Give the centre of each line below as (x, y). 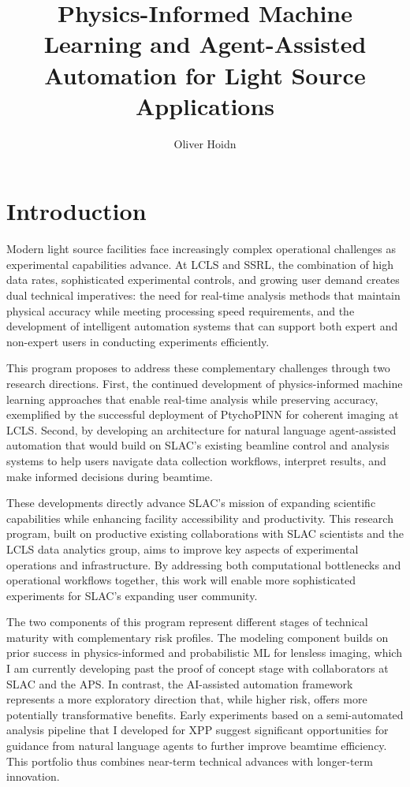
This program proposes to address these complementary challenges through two (198, 368)
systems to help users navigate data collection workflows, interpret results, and (196, 460)
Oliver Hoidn (205, 143)
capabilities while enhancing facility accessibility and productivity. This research (200, 518)
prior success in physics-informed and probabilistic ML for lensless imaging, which (204, 653)
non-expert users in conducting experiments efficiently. (138, 341)
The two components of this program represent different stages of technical (187, 622)
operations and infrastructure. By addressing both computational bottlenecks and (204, 564)
